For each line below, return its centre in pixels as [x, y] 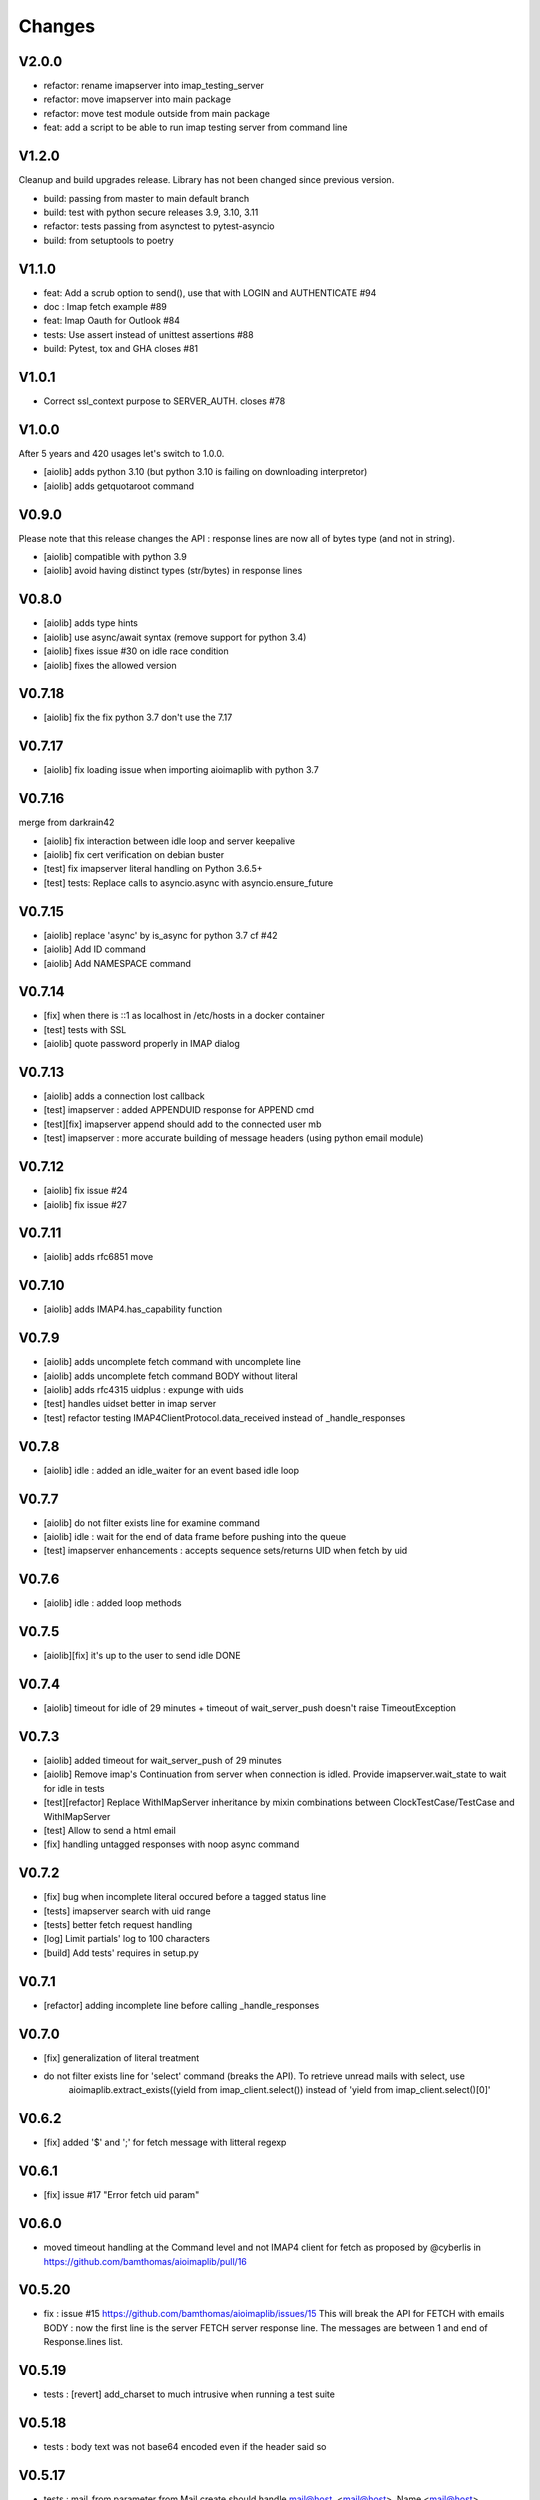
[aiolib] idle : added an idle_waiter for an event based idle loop [171, 1470]
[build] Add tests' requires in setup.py [121, 1952]
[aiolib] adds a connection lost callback [124, 1096]
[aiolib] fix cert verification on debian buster [134, 855]
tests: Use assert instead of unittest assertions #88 [148, 334]
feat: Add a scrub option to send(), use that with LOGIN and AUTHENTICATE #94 [210, 292]
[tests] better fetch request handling [118, 1925]
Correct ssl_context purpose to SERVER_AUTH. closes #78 [164, 401]
